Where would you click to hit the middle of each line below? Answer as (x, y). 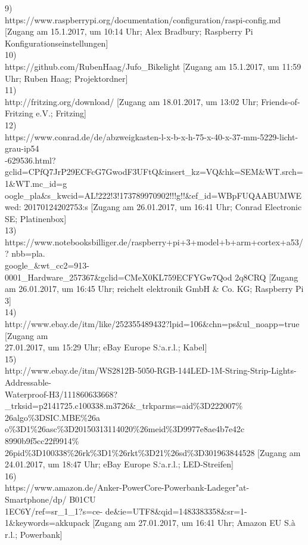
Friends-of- (281, 101)
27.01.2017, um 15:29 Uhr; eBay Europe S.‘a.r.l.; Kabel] (106, 347)
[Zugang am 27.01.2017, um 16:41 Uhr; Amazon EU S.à (194, 523)
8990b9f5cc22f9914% (42, 440)
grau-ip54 (22, 148)
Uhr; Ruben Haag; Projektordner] (66, 78)
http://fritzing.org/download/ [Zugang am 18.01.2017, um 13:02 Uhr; (132, 101)
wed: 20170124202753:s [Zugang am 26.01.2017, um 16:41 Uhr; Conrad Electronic (153, 207)
